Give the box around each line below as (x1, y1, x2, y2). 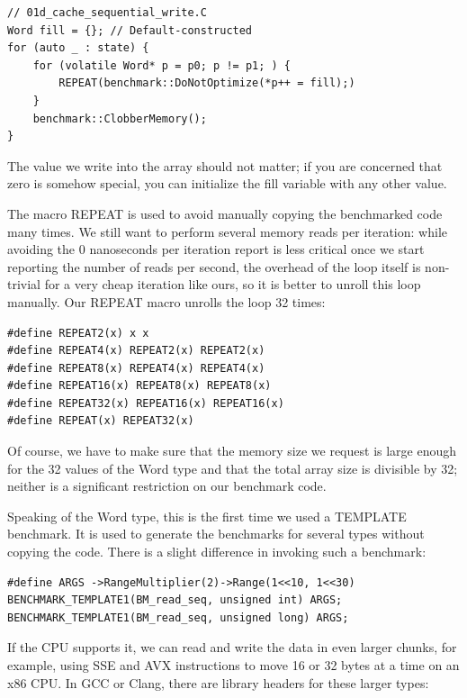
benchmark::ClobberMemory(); (32, 112, 207, 125)
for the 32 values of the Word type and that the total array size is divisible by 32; (7, 458, 458, 477)
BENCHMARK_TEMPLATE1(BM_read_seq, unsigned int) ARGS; (7, 594, 343, 607)
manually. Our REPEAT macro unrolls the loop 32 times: (7, 292, 326, 311)
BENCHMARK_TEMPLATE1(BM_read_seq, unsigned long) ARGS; (7, 611, 349, 624)
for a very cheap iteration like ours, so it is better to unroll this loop (44, 275, 421, 294)
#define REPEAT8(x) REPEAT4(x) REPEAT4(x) (7, 361, 265, 375)
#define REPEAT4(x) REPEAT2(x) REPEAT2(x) (7, 344, 265, 358)
